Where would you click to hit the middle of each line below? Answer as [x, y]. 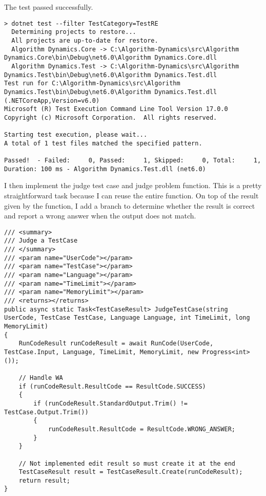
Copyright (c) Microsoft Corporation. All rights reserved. [111, 117]
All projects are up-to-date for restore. [85, 40]
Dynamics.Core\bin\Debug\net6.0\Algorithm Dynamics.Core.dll [111, 58]
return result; [44, 480]
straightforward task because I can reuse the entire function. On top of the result [131, 195]
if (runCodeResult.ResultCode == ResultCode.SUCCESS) [112, 386]
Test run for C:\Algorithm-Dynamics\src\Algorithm [92, 84]
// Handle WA [41, 378]
